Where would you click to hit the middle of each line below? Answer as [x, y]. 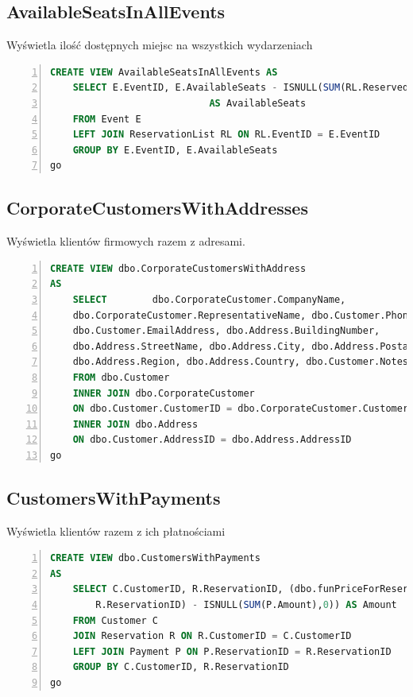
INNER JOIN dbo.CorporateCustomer [164, 393]
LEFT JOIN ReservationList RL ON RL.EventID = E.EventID [226, 135]
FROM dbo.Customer [121, 377]
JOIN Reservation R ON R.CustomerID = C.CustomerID [212, 636]
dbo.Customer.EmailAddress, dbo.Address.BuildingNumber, [226, 331]
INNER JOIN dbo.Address [135, 424]
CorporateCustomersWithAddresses [157, 208]
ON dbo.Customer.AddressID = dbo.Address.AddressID [212, 440]
